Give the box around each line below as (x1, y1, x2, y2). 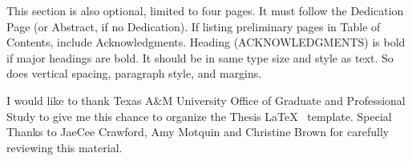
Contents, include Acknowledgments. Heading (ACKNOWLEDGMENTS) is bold (6, 34, 406, 50)
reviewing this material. (6, 139, 123, 155)
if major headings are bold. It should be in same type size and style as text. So (6, 49, 394, 66)
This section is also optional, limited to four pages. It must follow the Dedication (6, 2, 404, 18)
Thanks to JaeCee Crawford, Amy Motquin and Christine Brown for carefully (6, 123, 390, 140)
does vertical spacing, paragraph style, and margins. (6, 65, 262, 82)
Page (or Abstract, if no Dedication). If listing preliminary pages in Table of (6, 18, 381, 34)
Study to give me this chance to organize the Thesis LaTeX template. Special (6, 107, 392, 124)
